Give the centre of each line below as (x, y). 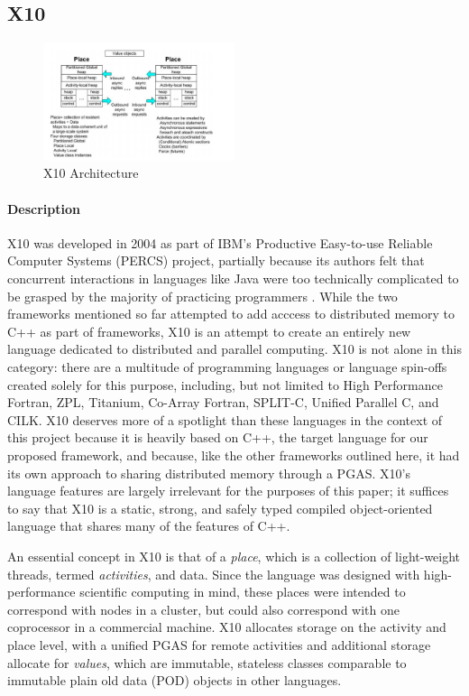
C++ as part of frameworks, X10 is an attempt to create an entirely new (209, 331)
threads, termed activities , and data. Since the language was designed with (214, 574)
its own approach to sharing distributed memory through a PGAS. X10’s (209, 473)
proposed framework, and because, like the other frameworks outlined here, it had (234, 455)
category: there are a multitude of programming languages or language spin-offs (227, 367)
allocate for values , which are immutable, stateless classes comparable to (207, 662)
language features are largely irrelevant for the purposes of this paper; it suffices (228, 491)
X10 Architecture (91, 173)
